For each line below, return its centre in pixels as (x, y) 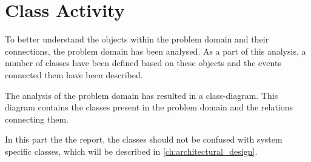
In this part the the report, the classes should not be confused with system (144, 139)
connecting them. (37, 119)
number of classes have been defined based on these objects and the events (143, 63)
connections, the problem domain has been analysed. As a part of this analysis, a (155, 51)
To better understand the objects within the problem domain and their (137, 39)
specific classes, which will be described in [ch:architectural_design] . (131, 151)
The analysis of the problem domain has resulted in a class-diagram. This (142, 95)
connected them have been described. (74, 74)
